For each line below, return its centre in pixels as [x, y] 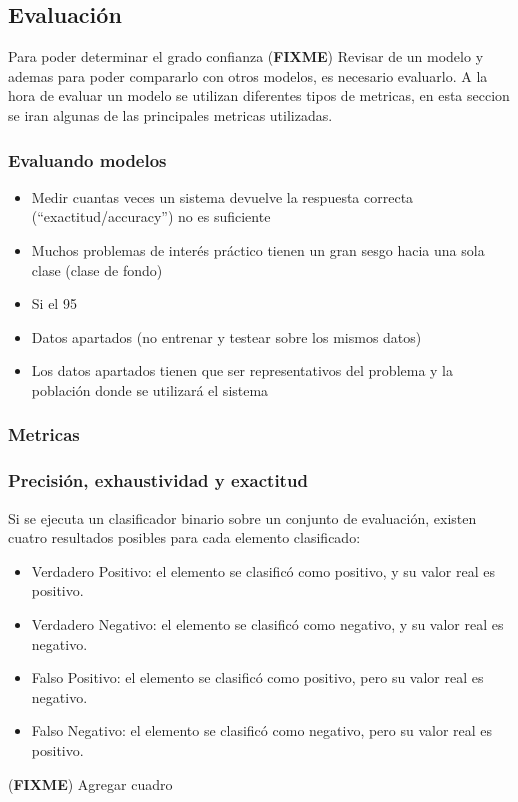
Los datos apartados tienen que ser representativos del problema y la [242, 370]
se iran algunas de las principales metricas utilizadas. [170, 114]
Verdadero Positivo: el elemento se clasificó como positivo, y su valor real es [263, 570]
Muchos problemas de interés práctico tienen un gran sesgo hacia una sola [258, 249]
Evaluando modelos [87, 159]
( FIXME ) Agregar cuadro [90, 783]
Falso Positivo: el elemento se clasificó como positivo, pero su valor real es [257, 677]
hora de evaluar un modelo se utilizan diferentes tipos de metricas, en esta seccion [259, 95]
